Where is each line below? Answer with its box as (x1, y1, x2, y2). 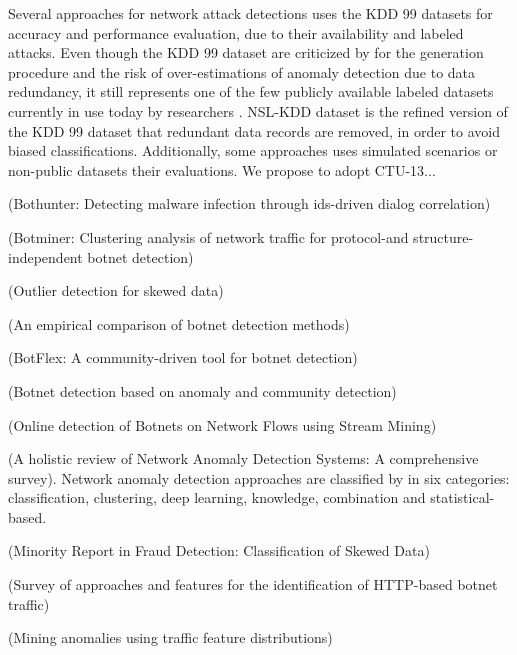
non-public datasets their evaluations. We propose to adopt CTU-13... (8, 159, 436, 180)
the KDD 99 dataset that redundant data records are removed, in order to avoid (8, 120, 500, 141)
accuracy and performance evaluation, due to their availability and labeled (8, 22, 464, 43)
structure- (413, 226, 474, 247)
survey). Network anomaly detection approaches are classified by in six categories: (8, 467, 510, 488)
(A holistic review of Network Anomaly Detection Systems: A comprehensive (8, 448, 479, 469)
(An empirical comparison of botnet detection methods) (8, 313, 350, 334)
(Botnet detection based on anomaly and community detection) (8, 380, 397, 401)
